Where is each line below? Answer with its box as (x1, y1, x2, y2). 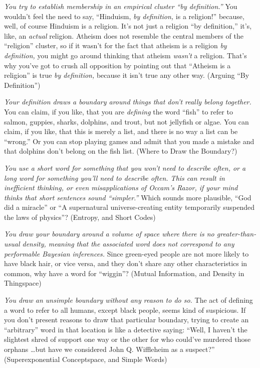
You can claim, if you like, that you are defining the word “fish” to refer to (4, 106, 233, 116)
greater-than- (216, 228, 256, 239)
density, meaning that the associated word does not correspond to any (22, 238, 234, 249)
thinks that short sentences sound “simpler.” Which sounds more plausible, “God (4, 192, 251, 202)
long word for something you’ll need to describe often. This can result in (4, 172, 225, 183)
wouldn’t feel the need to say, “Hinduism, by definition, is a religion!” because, (4, 11, 244, 21)
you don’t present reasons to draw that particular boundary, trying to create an (4, 314, 249, 325)
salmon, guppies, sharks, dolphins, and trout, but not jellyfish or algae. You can (4, 116, 249, 127)
